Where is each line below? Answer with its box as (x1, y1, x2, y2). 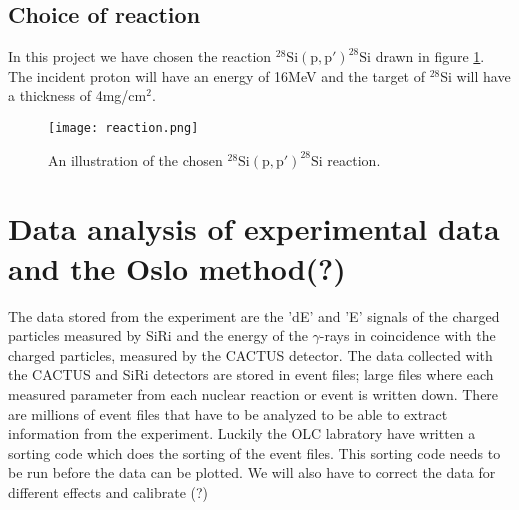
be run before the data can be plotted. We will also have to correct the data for (8, 462, 496, 483)
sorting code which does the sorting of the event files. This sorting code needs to (8, 442, 501, 463)
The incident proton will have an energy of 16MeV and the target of (8, 65, 426, 86)
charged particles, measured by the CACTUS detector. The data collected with (8, 344, 493, 365)
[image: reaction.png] (48, 120, 199, 135)
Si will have (440, 65, 511, 86)
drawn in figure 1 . (375, 46, 485, 67)
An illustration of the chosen (48, 149, 223, 170)
